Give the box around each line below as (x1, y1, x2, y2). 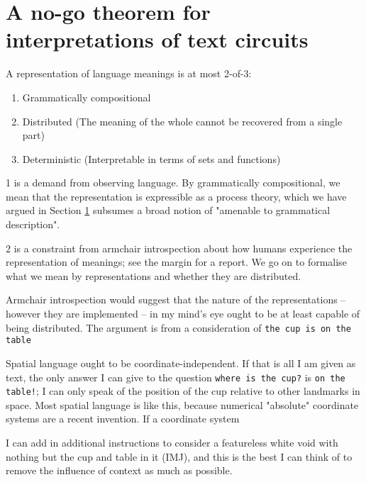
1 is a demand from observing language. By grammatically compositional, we (6, 175, 340, 190)
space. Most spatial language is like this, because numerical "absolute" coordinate (6, 397, 359, 412)
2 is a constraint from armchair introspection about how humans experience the (6, 240, 353, 255)
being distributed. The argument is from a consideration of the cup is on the (6, 320, 351, 335)
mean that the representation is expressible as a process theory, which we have (6, 189, 347, 203)
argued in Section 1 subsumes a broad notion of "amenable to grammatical (6, 203, 331, 218)
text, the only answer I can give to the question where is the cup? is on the (6, 369, 345, 384)
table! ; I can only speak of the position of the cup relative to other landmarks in (6, 383, 360, 398)
